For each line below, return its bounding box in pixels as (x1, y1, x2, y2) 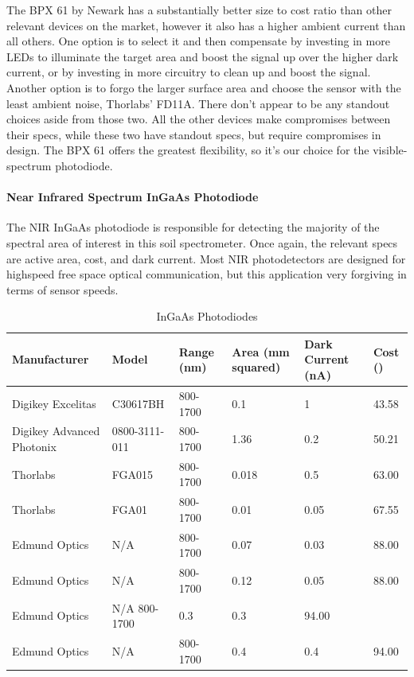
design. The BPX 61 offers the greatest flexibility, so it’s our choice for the (6, 142, 369, 158)
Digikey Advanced (12, 422, 100, 439)
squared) (232, 359, 281, 375)
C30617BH (111, 395, 165, 411)
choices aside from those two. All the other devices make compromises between (6, 111, 391, 127)
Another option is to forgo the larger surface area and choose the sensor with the (6, 79, 401, 95)
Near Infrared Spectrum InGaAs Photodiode (6, 189, 259, 205)
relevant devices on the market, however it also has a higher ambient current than (6, 17, 406, 33)
